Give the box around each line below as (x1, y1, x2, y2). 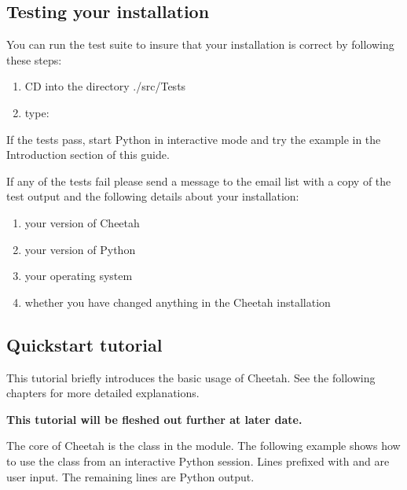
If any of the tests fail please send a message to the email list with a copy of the (6, 172, 391, 189)
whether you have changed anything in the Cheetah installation (24, 293, 331, 310)
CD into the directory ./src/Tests (24, 78, 186, 94)
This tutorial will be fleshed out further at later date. (6, 411, 302, 427)
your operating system (24, 267, 133, 284)
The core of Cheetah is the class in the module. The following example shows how (6, 437, 401, 454)
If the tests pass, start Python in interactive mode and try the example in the (6, 131, 381, 147)
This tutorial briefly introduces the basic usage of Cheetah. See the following (6, 369, 376, 385)
